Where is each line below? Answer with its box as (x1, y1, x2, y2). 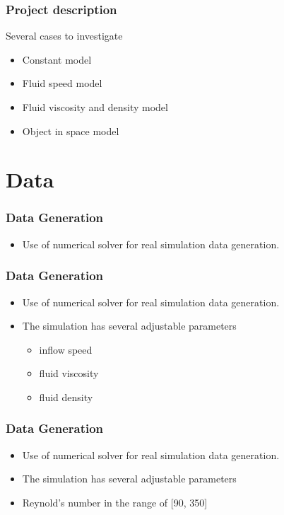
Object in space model (22, 123, 119, 138)
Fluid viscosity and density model (22, 100, 168, 114)
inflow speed (39, 342, 93, 357)
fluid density (39, 389, 93, 404)
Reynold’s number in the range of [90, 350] (22, 494, 208, 509)
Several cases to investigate (6, 28, 123, 43)
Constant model (22, 52, 92, 66)
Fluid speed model (22, 76, 102, 91)
